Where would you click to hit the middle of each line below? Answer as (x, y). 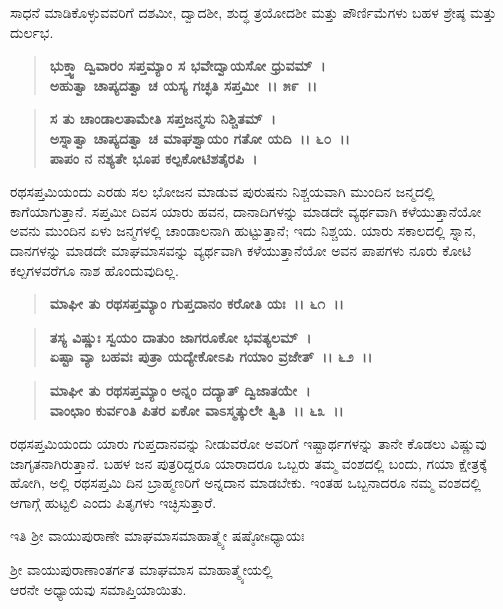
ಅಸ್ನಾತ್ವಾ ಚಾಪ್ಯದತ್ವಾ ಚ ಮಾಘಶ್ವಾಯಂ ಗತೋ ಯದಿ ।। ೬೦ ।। (199, 137)
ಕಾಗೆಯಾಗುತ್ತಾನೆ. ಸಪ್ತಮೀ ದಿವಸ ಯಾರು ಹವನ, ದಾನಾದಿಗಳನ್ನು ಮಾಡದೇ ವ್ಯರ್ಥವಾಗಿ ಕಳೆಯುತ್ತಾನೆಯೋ (246, 210)
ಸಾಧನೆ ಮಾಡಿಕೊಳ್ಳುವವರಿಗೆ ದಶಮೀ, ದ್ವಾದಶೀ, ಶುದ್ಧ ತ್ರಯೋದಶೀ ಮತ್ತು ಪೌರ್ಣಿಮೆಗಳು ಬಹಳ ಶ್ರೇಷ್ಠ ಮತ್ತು (253, 12)
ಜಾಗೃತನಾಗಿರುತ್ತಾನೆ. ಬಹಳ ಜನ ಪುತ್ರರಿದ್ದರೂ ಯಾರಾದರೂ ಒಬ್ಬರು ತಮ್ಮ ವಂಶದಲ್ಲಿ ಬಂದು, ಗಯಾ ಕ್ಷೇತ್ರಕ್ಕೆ (248, 462)
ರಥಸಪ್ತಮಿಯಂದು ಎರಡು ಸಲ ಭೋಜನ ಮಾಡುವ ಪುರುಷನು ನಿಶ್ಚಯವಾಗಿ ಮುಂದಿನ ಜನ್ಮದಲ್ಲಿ (222, 191)
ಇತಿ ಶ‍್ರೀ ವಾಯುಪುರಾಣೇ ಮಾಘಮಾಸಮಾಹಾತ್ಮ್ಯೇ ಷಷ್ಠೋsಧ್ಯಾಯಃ (157, 535)
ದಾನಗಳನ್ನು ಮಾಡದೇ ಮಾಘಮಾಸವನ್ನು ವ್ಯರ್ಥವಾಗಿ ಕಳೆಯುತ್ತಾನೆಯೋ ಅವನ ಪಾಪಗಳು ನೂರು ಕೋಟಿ (241, 249)
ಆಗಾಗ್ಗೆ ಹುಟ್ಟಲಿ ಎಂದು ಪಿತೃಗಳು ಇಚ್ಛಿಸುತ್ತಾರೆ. (113, 501)
